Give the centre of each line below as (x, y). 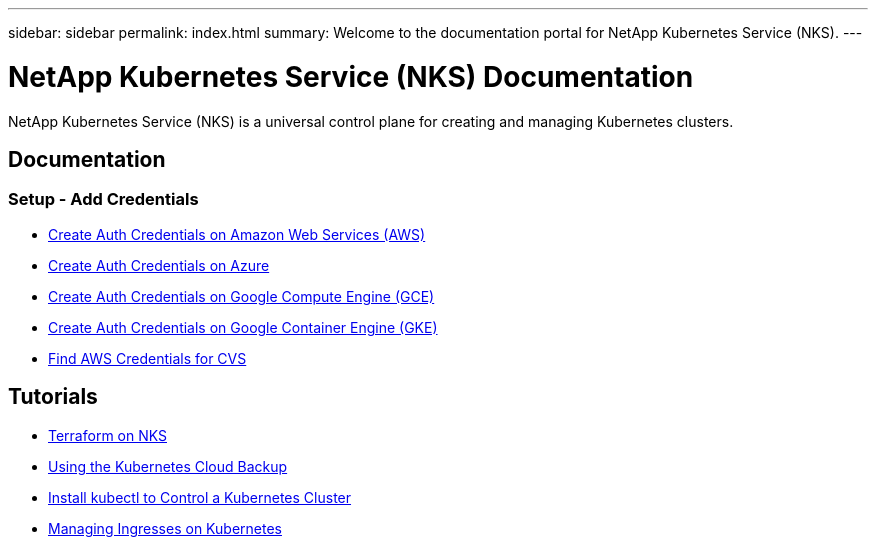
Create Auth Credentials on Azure (159, 265)
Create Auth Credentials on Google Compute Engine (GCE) (241, 296)
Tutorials (53, 397)
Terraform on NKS (107, 435)
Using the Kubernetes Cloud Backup (168, 466)
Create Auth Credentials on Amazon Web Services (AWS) (237, 234)
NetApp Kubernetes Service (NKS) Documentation (351, 76)
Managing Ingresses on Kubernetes (165, 528)
